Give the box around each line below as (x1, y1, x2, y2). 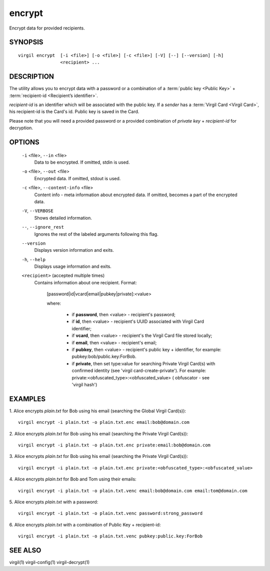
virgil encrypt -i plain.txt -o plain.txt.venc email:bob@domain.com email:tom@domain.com (18, 488, 247, 493)
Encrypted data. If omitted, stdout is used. (34, 175, 121, 181)
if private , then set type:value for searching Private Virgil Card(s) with (71, 360, 215, 366)
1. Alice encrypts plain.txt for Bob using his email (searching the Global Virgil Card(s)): (9, 408, 186, 414)
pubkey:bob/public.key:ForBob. (71, 353, 137, 360)
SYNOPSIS (9, 38, 43, 47)
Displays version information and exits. (34, 247, 114, 253)
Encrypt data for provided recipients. (9, 25, 85, 31)
